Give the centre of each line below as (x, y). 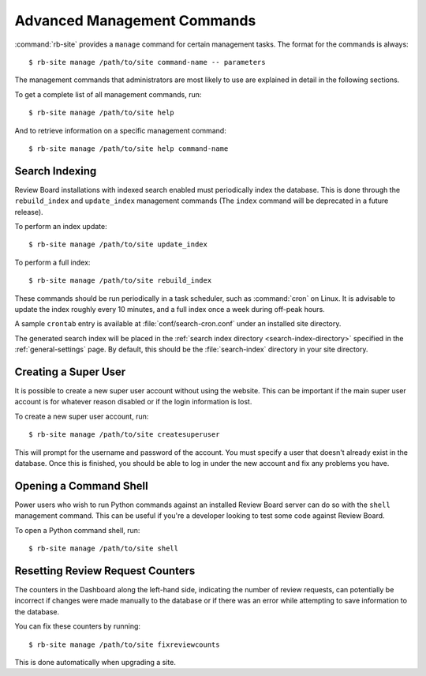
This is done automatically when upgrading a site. (95, 662)
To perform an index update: (61, 226)
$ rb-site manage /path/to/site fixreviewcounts (124, 644)
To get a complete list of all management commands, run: (108, 94)
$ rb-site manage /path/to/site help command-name (129, 148)
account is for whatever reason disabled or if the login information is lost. (133, 402)
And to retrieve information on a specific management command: (120, 130)
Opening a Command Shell (82, 486)
